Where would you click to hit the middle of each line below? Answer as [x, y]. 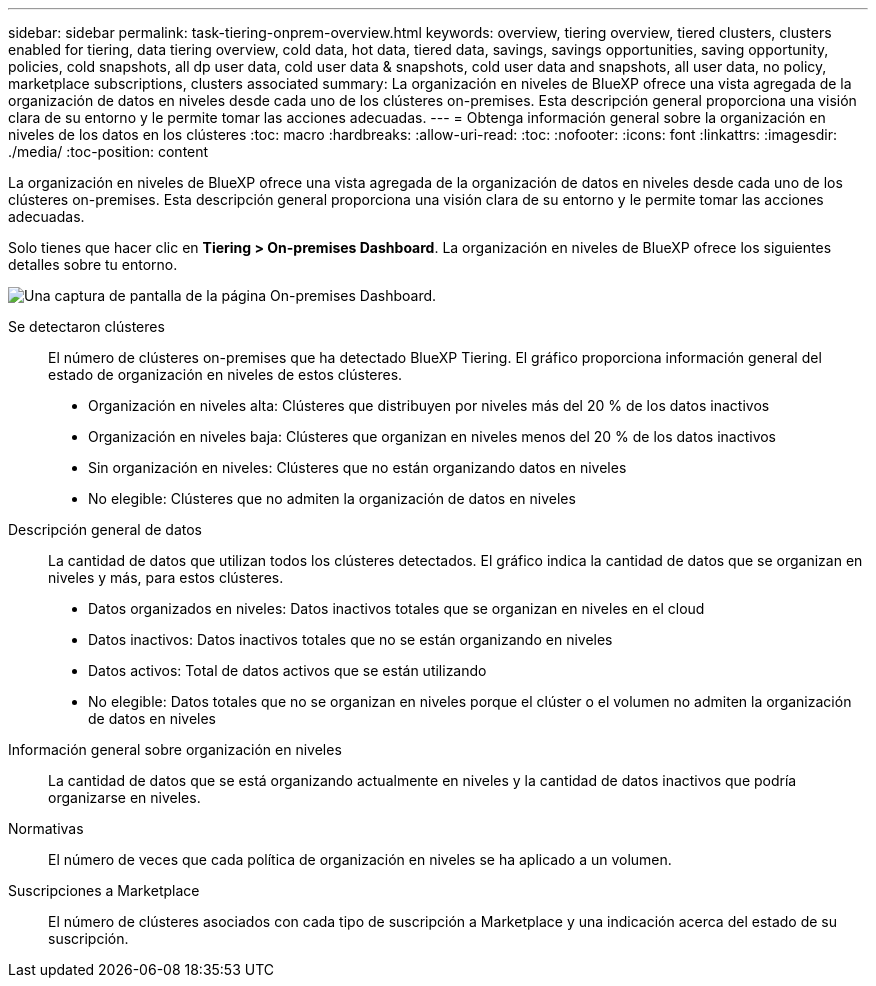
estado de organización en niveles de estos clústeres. [225, 374]
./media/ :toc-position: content [108, 151]
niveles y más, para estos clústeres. [166, 577]
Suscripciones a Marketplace [104, 890]
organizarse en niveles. [124, 797]
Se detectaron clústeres [86, 326]
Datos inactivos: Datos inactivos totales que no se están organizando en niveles [350, 639]
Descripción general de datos [105, 529]
